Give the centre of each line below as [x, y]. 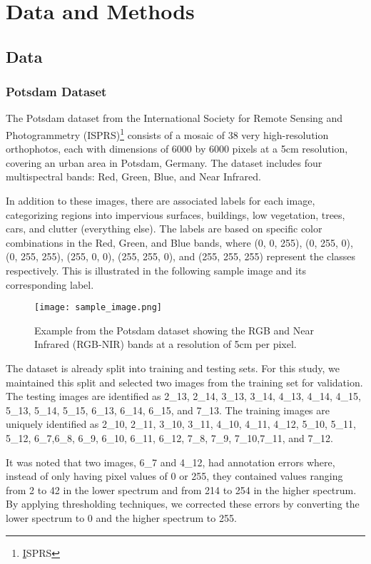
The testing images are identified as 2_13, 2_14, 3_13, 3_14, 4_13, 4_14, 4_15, [184, 396]
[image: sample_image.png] [98, 308]
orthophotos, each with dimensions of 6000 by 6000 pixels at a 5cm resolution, [177, 149]
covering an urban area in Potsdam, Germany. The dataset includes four [164, 162]
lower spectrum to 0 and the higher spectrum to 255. [121, 517]
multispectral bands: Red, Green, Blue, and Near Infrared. [133, 176]
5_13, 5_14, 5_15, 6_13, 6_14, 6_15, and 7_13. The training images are [168, 410]
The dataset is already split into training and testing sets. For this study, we [173, 368]
